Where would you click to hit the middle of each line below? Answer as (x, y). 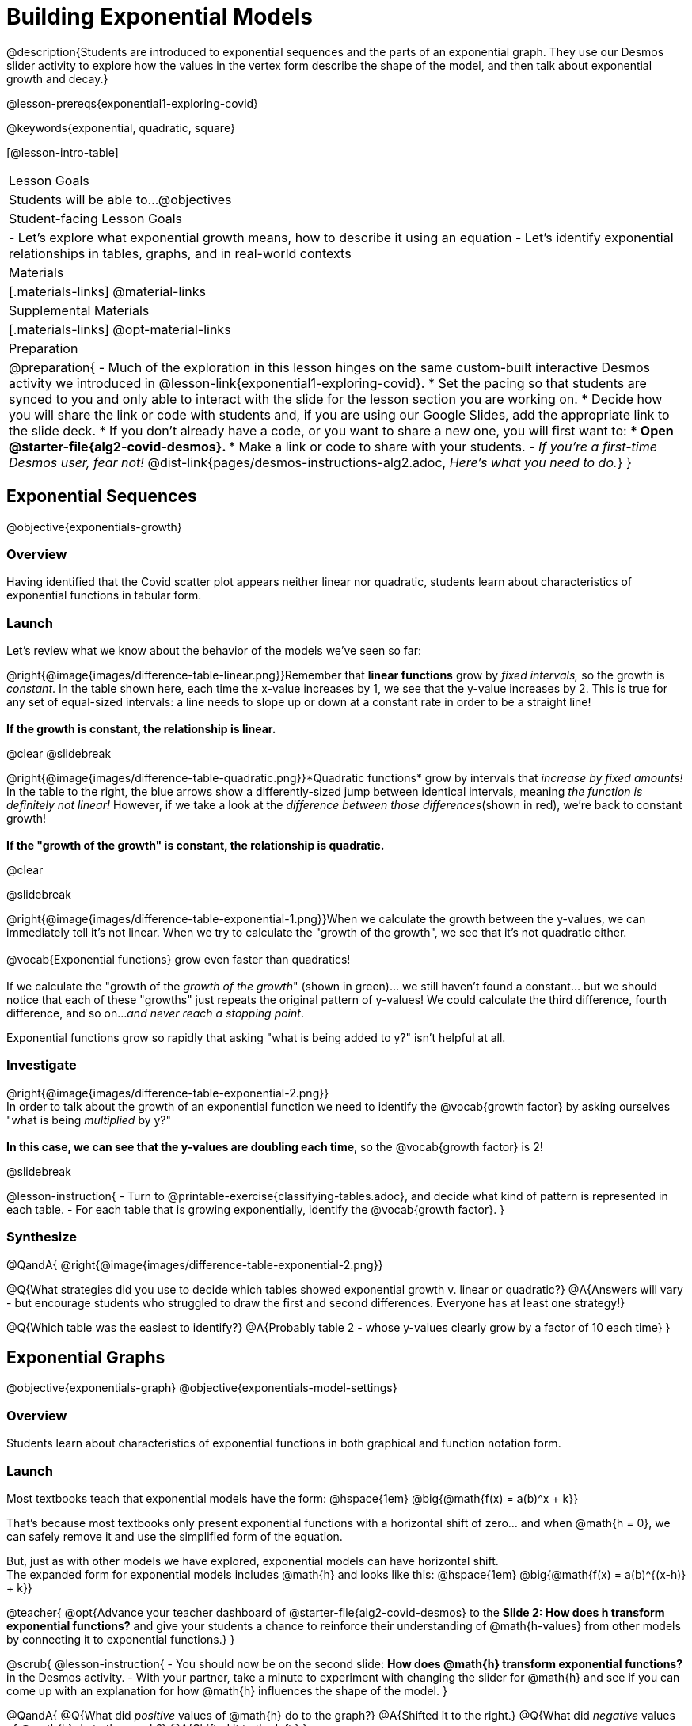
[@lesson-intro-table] (63, 152)
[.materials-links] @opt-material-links (120, 329)
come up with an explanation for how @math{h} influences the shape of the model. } (227, 1690)
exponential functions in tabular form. (104, 595)
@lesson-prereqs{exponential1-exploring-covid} (133, 103)
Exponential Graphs (86, 1358)
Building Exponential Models (160, 17)
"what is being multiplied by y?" (89, 1120)
